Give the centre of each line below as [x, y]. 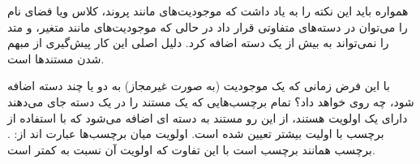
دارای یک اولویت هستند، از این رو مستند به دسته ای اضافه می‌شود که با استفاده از [208, 117]
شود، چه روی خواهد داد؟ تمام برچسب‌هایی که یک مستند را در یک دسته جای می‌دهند [211, 101]
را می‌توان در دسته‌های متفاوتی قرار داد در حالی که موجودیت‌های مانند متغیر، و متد [208, 26]
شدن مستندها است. [56, 58]
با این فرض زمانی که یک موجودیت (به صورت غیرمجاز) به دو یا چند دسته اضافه [199, 86]
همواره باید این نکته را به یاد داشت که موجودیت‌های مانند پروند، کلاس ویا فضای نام [208, 11]
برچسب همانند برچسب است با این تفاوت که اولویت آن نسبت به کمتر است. [191, 149]
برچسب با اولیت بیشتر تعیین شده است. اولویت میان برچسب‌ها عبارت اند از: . [196, 134]
